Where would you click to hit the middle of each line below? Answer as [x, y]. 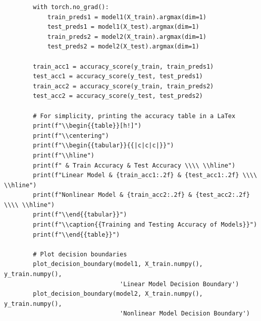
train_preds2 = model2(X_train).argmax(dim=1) [127, 37]
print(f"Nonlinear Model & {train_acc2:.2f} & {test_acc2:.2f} [141, 195]
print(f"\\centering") [71, 136]
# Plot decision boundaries [80, 254]
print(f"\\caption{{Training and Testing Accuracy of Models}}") [145, 225]
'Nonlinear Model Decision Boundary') [185, 314]
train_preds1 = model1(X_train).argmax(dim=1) [127, 17]
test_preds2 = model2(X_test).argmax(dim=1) [123, 47]
